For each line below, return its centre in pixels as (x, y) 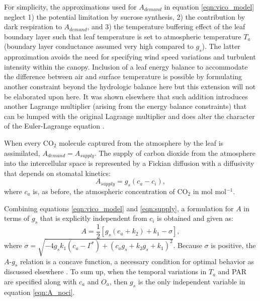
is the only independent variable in (192, 281)
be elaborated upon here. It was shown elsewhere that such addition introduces (126, 96)
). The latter (221, 46)
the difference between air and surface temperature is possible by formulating (123, 76)
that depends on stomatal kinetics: (57, 173)
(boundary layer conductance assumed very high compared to (99, 46)
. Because (188, 245)
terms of (17, 218)
